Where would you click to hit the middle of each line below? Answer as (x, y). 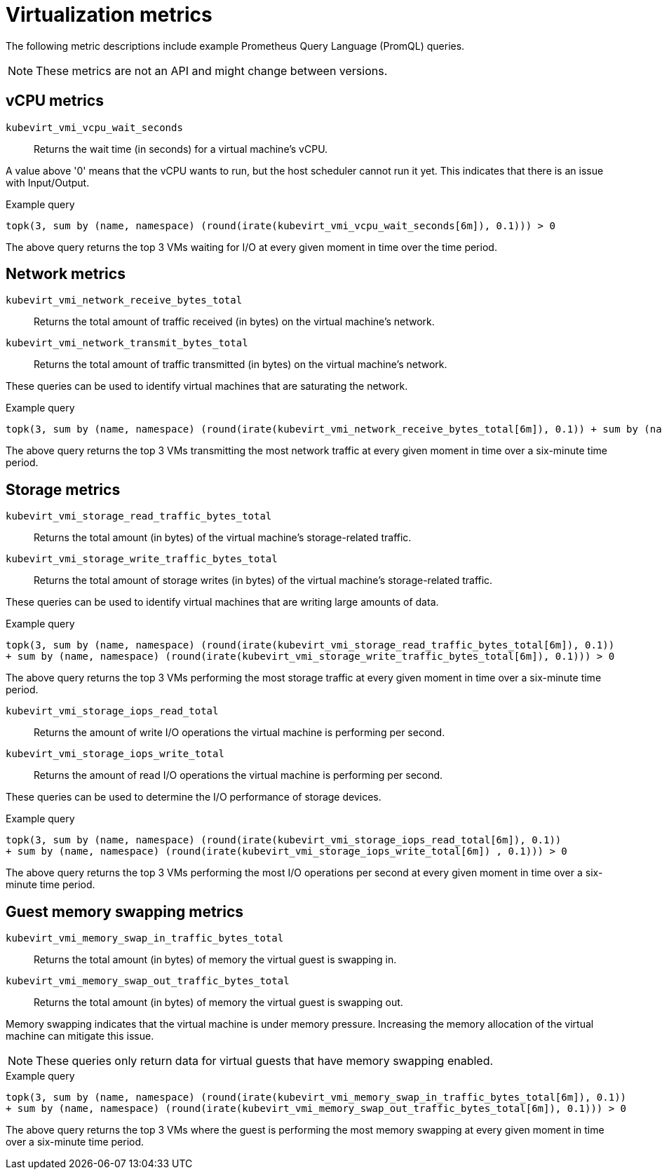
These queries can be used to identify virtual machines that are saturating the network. (207, 386)
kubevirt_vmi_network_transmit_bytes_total (127, 343)
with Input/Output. (48, 182)
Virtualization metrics (109, 15)
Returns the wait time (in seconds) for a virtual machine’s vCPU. (181, 149)
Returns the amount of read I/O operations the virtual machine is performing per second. (238, 775)
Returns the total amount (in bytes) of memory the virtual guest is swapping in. (215, 960)
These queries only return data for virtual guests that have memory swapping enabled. (265, 1061)
